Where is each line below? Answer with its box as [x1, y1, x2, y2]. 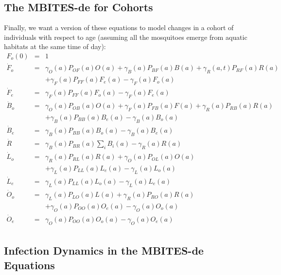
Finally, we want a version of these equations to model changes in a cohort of [4, 22, 234, 33]
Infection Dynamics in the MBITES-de [4, 243, 204, 258]
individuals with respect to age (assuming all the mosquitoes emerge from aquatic [4, 32, 247, 42]
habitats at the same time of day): [4, 41, 106, 52]
